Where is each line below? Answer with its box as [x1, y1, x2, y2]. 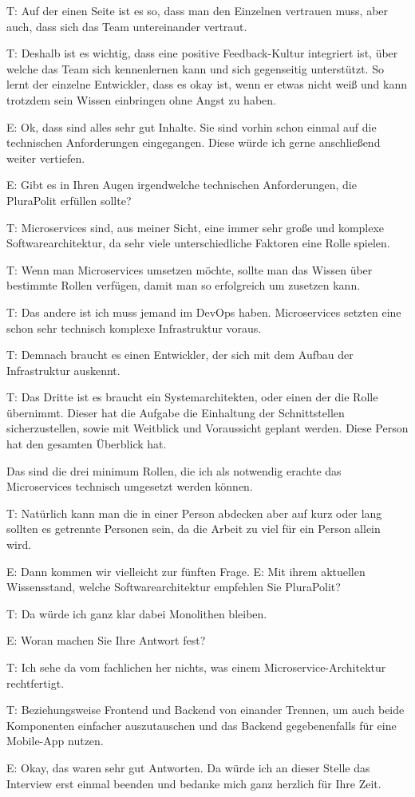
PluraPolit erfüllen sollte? [6, 191, 132, 208]
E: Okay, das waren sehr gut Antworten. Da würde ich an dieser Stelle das [6, 759, 370, 775]
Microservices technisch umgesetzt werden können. [6, 478, 253, 495]
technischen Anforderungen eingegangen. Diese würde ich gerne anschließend [6, 134, 381, 151]
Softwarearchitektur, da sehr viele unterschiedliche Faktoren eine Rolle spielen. [6, 235, 390, 251]
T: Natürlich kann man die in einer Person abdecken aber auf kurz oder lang [6, 504, 382, 521]
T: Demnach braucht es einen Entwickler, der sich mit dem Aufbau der [6, 346, 354, 363]
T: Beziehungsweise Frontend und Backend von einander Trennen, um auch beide [6, 701, 405, 718]
